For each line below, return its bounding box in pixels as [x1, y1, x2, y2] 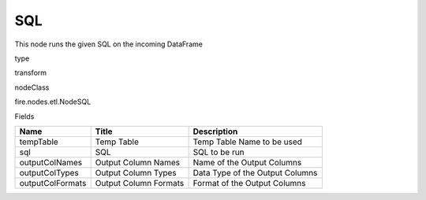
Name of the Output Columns [192, 157, 302, 168]
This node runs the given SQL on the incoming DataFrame [14, 39, 203, 49]
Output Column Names [95, 157, 181, 168]
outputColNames [19, 157, 83, 168]
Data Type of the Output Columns [192, 167, 318, 178]
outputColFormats [19, 177, 87, 188]
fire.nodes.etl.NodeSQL [14, 97, 92, 106]
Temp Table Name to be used [192, 136, 303, 147]
